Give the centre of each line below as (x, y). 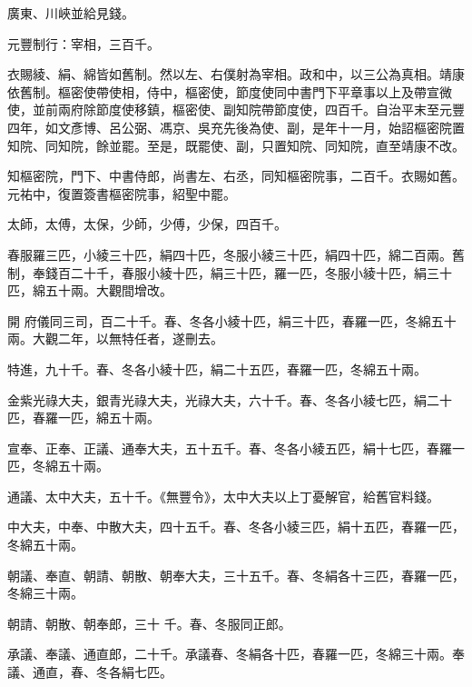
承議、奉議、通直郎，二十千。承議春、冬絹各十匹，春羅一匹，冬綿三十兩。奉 (236, 654)
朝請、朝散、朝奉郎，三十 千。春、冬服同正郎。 (149, 623)
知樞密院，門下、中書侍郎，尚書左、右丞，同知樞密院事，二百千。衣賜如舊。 (236, 176)
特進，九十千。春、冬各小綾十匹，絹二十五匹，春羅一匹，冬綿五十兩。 (217, 368)
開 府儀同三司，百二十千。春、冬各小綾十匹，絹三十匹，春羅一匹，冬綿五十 (232, 320)
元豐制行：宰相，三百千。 (84, 43)
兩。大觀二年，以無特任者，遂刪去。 (115, 339)
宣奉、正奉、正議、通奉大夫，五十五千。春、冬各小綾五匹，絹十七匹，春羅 (230, 448)
